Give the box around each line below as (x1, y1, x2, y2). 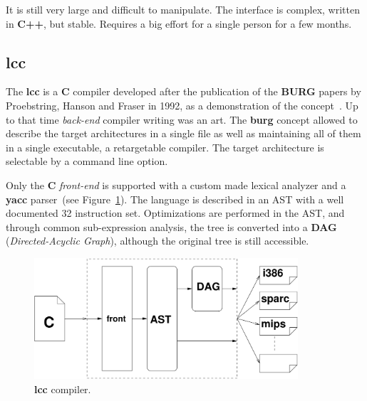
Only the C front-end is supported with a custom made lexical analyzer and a (6, 177, 346, 192)
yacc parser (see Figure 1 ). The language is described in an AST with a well (6, 191, 344, 206)
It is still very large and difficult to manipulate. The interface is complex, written (6, 2, 360, 16)
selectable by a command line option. (6, 154, 168, 169)
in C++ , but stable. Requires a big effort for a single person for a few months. (6, 16, 352, 31)
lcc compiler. (34, 381, 91, 396)
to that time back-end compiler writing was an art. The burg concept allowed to (6, 112, 358, 127)
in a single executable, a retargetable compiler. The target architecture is (6, 139, 324, 154)
